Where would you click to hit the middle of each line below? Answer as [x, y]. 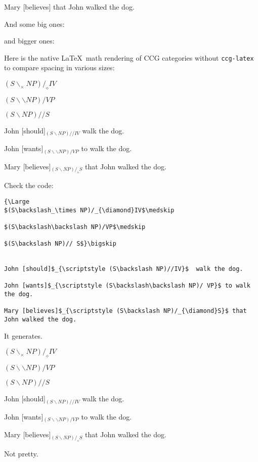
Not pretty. [21, 453]
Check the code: [29, 185]
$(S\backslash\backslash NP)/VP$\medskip [75, 227]
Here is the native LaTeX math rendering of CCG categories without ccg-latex [129, 57]
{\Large [17, 201]
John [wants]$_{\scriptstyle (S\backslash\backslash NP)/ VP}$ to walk [127, 286]
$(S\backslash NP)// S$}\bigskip [60, 244]
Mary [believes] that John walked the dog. [69, 7]
